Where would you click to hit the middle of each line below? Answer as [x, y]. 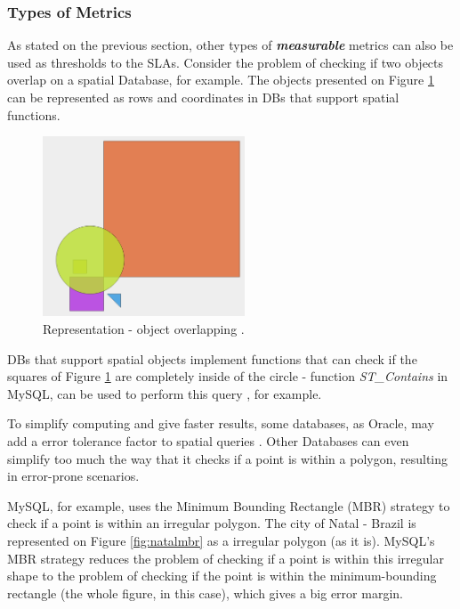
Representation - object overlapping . [144, 329]
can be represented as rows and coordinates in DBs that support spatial [203, 97]
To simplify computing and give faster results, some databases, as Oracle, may [221, 423]
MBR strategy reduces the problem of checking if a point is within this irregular [226, 558]
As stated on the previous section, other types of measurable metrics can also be [230, 45]
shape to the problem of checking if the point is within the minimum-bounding [222, 576]
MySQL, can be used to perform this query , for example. [165, 393]
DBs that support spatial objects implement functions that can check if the [212, 358]
